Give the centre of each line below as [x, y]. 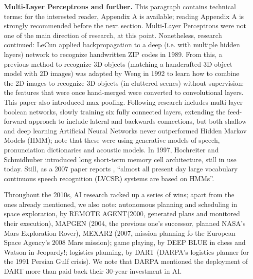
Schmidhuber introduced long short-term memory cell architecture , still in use [120, 159]
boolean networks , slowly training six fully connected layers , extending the [115, 111]
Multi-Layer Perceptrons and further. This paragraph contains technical [120, 6]
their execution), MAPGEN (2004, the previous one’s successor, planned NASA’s [125, 223]
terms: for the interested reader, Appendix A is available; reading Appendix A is [124, 16]
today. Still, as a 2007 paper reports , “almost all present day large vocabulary [121, 169]
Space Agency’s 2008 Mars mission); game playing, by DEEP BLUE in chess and [125, 242]
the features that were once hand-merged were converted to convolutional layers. [124, 92]
